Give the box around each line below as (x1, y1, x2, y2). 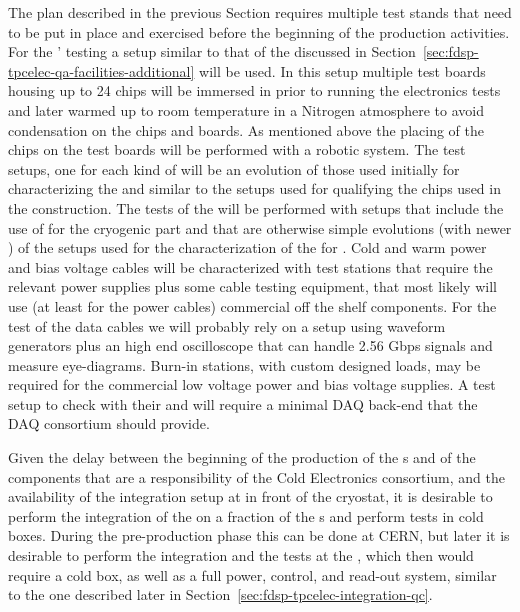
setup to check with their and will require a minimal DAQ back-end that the (8, 393, 478, 414)
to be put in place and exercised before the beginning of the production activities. (8, 21, 510, 42)
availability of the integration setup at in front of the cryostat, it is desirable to (8, 486, 493, 507)
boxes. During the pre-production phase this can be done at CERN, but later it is (8, 525, 510, 546)
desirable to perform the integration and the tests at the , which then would (8, 545, 474, 566)
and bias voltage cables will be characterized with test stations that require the (8, 256, 493, 277)
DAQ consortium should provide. (8, 413, 210, 434)
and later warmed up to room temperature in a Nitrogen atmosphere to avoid (8, 99, 484, 120)
